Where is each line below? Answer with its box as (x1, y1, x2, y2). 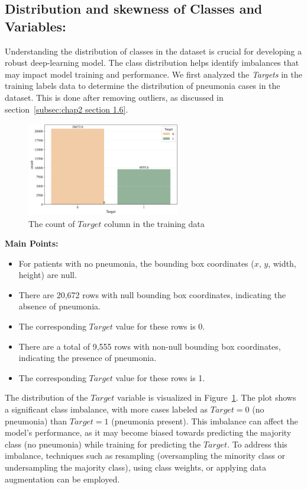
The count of (28, 217, 75, 229)
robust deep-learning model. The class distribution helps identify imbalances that (5, 56, 299, 69)
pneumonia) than (5, 414, 67, 427)
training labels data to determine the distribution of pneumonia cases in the (5, 79, 280, 92)
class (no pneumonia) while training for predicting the (5, 437, 201, 450)
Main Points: (5, 237, 59, 250)
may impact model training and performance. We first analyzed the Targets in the (5, 68, 302, 80)
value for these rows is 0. (115, 320, 205, 333)
